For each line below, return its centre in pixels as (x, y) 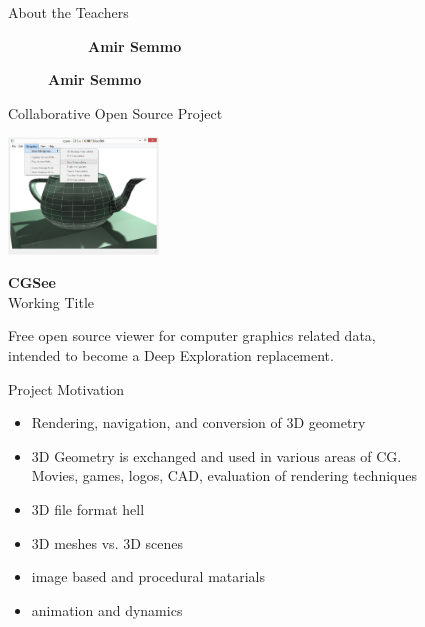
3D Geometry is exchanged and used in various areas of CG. (216, 455)
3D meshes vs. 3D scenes (107, 542)
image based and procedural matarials (148, 576)
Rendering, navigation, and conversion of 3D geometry (198, 422)
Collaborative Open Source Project (115, 112)
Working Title (51, 301)
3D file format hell (88, 508)
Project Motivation (66, 388)
